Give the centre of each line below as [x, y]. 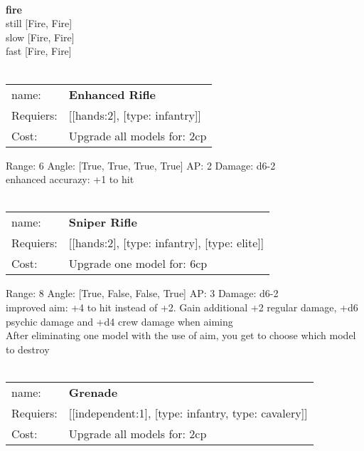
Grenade [93, 392]
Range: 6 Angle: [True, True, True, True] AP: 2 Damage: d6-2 [141, 165]
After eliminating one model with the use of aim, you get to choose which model [181, 335]
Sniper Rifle [103, 222]
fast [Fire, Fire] [39, 51]
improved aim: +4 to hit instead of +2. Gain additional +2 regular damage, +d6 [182, 307]
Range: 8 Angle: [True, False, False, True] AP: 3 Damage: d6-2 [142, 293]
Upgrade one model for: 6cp [138, 264]
